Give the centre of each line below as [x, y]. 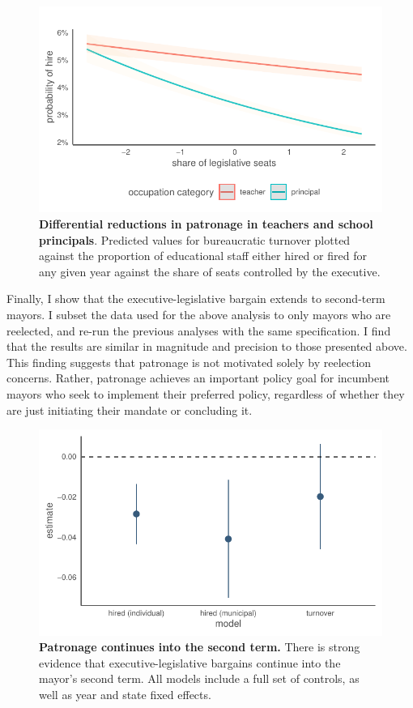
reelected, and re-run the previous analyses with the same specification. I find [199, 330]
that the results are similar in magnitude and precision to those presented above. [207, 346]
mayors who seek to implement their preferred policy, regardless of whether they [206, 393]
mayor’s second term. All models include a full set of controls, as [199, 678]
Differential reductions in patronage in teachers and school [206, 223]
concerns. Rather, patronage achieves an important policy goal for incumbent [198, 378]
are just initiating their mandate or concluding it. [130, 409]
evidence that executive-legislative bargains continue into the [190, 662]
